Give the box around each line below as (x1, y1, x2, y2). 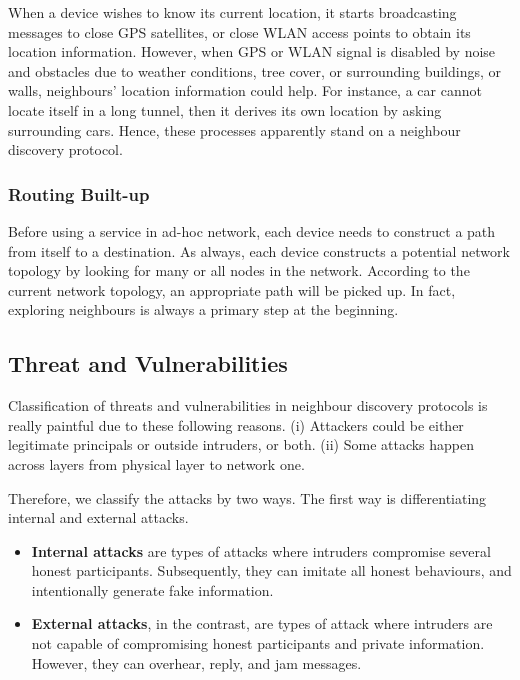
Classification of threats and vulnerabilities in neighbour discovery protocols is (8, 395, 488, 416)
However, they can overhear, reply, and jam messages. (31, 652, 362, 673)
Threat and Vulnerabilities (8, 348, 288, 379)
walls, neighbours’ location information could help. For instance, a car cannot (8, 80, 482, 101)
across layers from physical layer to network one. (8, 453, 305, 474)
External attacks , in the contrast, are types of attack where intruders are (31, 613, 493, 634)
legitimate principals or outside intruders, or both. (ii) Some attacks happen (8, 434, 475, 455)
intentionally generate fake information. (31, 579, 274, 600)
